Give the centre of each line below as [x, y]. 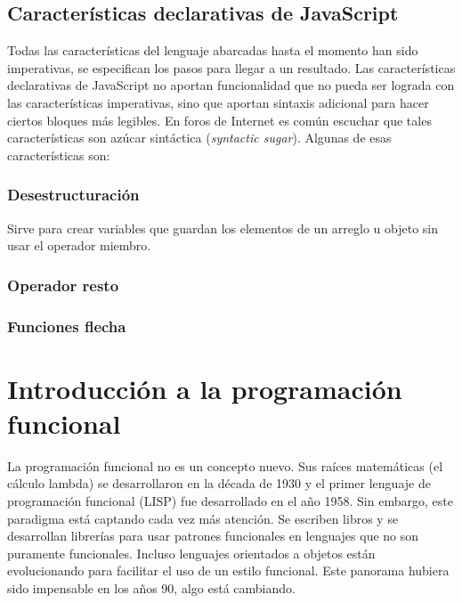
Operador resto [63, 285]
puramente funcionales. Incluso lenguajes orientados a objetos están [191, 553]
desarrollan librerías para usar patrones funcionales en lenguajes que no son [213, 536]
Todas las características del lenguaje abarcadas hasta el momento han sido [213, 50]
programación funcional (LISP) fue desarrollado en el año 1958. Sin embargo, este [230, 500]
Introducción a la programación [205, 388]
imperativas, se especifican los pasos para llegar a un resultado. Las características [231, 67]
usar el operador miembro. [79, 245]
